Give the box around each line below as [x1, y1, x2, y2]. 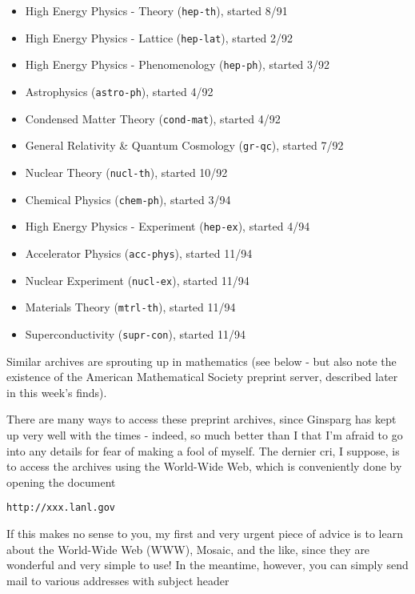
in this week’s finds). [6, 383, 107, 400]
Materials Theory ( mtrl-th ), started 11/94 [25, 299, 236, 315]
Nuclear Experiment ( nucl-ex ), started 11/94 [25, 271, 249, 288]
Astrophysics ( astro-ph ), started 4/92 [25, 82, 213, 99]
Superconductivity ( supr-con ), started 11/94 [25, 325, 246, 342]
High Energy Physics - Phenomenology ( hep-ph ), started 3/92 [25, 56, 330, 73]
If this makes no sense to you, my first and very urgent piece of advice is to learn [6, 524, 404, 541]
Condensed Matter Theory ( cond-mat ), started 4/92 [25, 110, 281, 126]
